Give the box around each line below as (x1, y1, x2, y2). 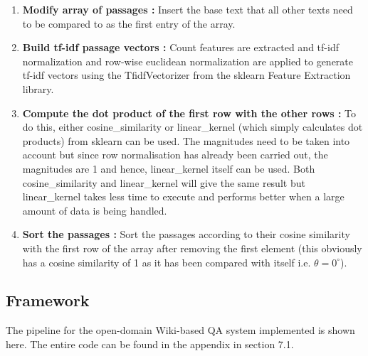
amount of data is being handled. (22, 203, 167, 217)
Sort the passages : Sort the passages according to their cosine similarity (22, 227, 350, 242)
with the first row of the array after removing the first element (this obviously (22, 240, 362, 255)
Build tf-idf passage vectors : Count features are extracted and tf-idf (22, 40, 339, 55)
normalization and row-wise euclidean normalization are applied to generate (22, 53, 354, 68)
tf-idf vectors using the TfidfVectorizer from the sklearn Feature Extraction (22, 68, 351, 82)
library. (22, 81, 54, 96)
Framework (6, 289, 90, 311)
